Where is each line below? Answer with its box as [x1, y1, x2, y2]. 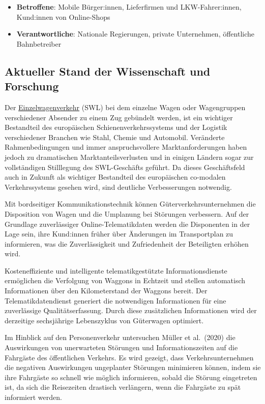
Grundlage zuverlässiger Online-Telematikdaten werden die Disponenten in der [5, 218, 250, 229]
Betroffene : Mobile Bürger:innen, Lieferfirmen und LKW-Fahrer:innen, [16, 2, 242, 12]
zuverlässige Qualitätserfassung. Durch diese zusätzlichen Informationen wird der [5, 305, 257, 316]
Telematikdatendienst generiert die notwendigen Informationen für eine [5, 295, 226, 306]
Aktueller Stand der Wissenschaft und [5, 63, 211, 79]
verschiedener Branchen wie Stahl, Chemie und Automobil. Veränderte [5, 131, 225, 142]
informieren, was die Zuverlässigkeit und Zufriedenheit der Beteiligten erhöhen [5, 238, 249, 249]
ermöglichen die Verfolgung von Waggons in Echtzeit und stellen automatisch [5, 275, 246, 286]
